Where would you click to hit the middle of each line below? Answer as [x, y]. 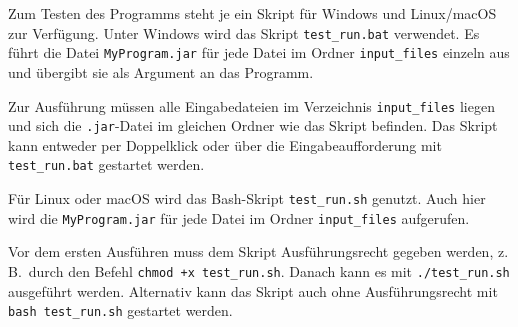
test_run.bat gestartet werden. [106, 164]
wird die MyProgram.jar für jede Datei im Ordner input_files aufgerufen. [239, 217]
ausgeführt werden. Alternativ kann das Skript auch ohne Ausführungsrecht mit [253, 290]
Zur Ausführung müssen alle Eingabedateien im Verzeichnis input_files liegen [251, 105]
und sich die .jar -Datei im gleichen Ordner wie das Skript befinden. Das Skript [253, 125]
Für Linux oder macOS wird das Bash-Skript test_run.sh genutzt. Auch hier [247, 198]
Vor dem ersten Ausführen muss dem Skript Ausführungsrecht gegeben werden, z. [258, 251]
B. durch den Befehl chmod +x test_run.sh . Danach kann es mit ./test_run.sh [259, 270]
